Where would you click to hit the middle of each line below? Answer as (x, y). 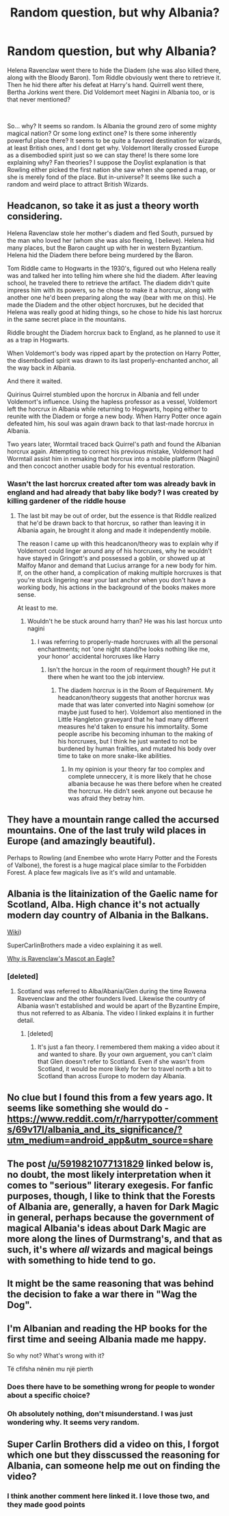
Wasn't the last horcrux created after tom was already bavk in (111, 484)
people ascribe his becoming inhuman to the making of (135, 734)
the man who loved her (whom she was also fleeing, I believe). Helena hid (111, 240)
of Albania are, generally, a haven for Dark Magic (113, 1206)
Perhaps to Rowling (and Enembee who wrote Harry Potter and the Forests (112, 857)
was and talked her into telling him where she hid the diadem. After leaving (112, 275)
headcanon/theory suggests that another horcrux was (134, 698)
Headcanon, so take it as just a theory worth (103, 206)
